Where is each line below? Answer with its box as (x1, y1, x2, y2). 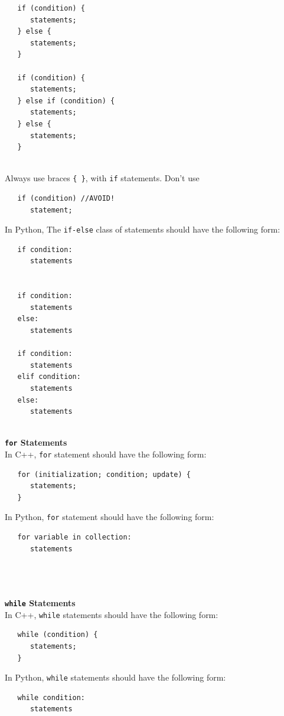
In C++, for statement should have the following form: (5, 447, 207, 460)
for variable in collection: (17, 533, 132, 542)
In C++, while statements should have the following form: (5, 608, 218, 620)
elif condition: (17, 372, 81, 381)
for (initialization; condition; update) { (17, 470, 191, 479)
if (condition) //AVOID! (17, 194, 115, 202)
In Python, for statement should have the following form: (5, 511, 214, 523)
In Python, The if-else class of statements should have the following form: (5, 223, 280, 236)
